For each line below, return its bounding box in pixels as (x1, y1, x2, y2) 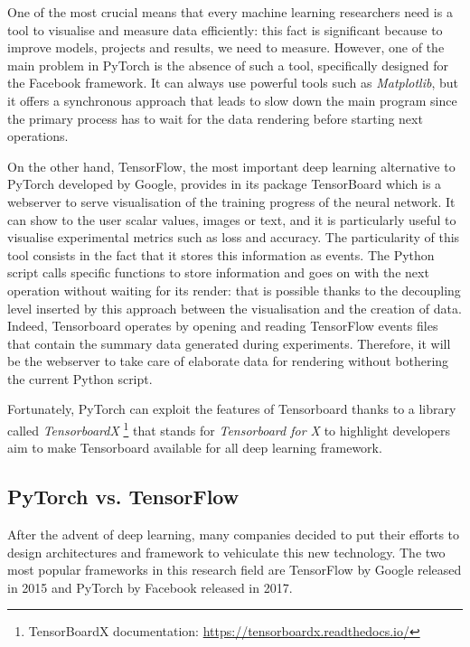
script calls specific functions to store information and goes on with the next (7, 263, 429, 282)
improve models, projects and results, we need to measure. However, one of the (7, 38, 445, 57)
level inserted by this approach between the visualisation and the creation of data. (7, 298, 462, 317)
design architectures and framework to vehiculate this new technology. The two (7, 542, 446, 561)
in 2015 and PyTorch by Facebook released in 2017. (7, 577, 293, 596)
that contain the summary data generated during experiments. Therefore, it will (7, 333, 451, 352)
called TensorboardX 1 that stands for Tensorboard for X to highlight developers (7, 418, 450, 439)
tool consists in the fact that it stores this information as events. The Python (7, 245, 435, 264)
